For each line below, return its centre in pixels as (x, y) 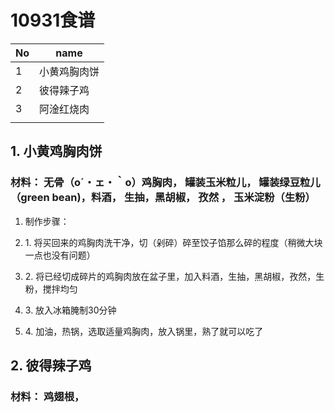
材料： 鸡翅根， (47, 396)
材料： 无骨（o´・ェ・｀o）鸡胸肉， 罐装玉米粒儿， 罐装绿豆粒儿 (165, 183)
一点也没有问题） (60, 255)
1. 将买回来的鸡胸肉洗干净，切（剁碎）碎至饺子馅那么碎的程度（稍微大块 (173, 242)
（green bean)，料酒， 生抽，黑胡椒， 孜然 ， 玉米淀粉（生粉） (163, 198)
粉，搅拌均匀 (51, 288)
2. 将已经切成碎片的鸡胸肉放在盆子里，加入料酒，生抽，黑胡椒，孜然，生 (174, 276)
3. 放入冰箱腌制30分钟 (70, 310)
